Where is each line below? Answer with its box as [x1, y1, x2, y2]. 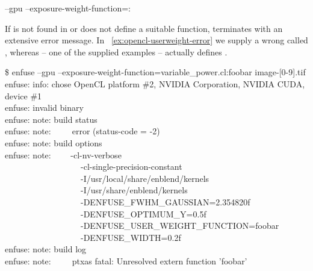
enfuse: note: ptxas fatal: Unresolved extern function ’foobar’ [5, 254, 247, 267]
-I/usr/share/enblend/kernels [80, 184, 188, 196]
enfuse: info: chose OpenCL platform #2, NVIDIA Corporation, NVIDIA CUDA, [5, 77, 305, 90]
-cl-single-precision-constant [80, 160, 182, 173]
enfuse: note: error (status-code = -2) [5, 125, 160, 137]
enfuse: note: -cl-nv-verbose [5, 148, 122, 161]
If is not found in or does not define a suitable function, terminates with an [5, 22, 283, 34]
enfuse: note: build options [5, 136, 102, 149]
